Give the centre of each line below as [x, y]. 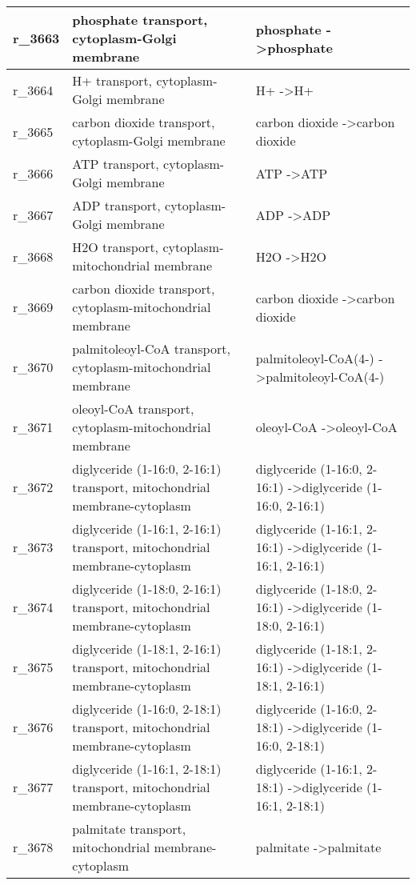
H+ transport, [112, 80]
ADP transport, [116, 205]
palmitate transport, [129, 829]
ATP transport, [116, 164]
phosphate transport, [140, 20]
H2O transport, [116, 247]
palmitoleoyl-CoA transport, [151, 348]
